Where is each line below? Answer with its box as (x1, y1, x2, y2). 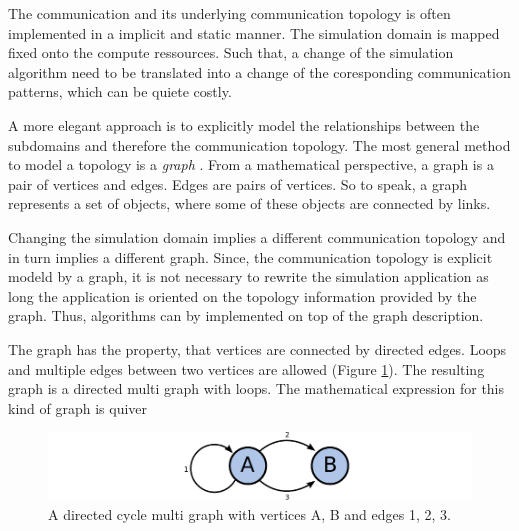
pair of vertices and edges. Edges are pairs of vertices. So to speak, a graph (8, 173, 467, 194)
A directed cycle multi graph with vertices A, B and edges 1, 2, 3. (48, 503, 451, 524)
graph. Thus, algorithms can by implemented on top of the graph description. (8, 305, 484, 326)
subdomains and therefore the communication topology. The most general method (8, 134, 511, 155)
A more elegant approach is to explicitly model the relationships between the (8, 114, 480, 135)
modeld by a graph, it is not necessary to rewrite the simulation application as (8, 266, 489, 287)
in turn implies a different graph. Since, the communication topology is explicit (8, 246, 493, 267)
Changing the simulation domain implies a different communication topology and (8, 226, 506, 247)
